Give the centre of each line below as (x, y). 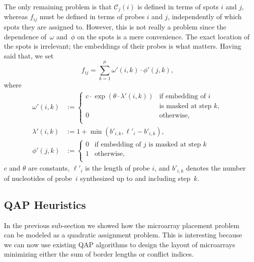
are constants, (49, 168)
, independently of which (205, 16)
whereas (16, 16)
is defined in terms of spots (178, 6)
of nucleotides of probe (38, 178)
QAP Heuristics (45, 204)
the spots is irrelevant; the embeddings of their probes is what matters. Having (123, 46)
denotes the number (216, 168)
